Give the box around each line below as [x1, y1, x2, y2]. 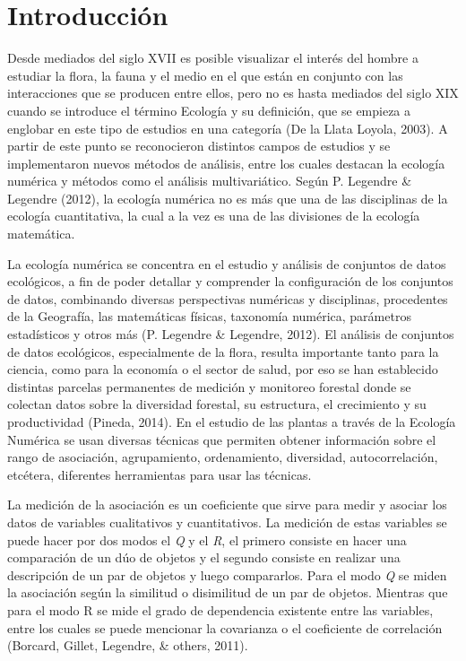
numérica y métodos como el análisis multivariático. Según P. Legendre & [7, 171, 412, 190]
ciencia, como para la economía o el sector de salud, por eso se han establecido [7, 360, 438, 378]
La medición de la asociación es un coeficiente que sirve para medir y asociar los [7, 495, 447, 514]
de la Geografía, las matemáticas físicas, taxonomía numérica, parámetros [7, 307, 411, 326]
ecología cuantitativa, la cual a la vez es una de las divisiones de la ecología [7, 206, 420, 225]
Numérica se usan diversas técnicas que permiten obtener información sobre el [7, 430, 436, 448]
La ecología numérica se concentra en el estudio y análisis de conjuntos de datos [7, 254, 446, 273]
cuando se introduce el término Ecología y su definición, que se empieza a [7, 100, 411, 119]
